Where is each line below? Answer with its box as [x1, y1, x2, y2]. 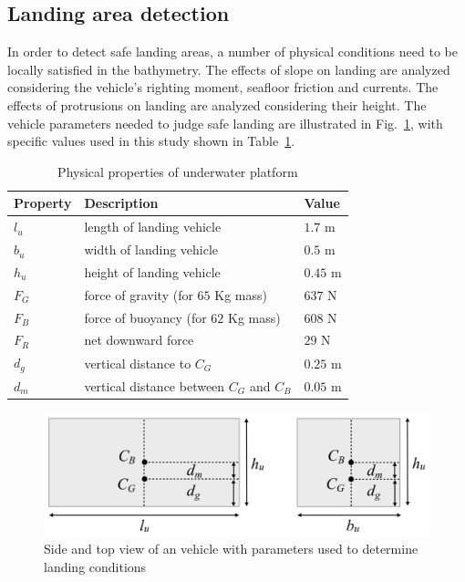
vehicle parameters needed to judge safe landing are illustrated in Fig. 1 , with [7, 113, 443, 132]
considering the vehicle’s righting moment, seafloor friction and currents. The [7, 78, 439, 97]
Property [14, 193, 72, 213]
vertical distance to [84, 353, 191, 372]
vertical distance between [84, 376, 225, 395]
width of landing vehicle [84, 240, 219, 259]
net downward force [84, 330, 194, 349]
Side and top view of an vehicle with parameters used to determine [44, 539, 418, 558]
